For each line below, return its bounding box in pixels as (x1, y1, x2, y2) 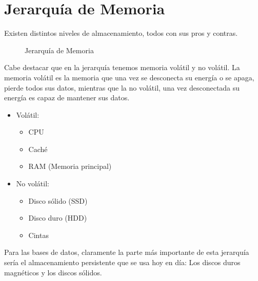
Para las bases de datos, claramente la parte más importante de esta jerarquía (4, 247, 249, 257)
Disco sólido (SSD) (28, 195, 88, 206)
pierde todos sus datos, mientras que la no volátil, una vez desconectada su (4, 82, 240, 93)
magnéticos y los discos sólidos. (4, 267, 102, 277)
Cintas (28, 229, 49, 240)
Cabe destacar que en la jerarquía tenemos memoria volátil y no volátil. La (4, 62, 240, 73)
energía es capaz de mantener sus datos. (4, 92, 130, 103)
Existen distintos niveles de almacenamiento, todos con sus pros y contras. (4, 28, 238, 38)
